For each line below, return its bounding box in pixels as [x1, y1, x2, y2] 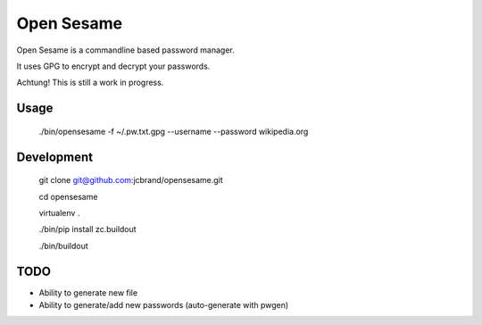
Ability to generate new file [38, 287, 138, 298]
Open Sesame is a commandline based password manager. [16, 45, 236, 55]
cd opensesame [38, 191, 98, 202]
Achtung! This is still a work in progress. [16, 77, 164, 88]
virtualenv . [38, 207, 80, 218]
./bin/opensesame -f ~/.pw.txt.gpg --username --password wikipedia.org [38, 126, 309, 137]
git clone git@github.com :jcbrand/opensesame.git [38, 175, 223, 186]
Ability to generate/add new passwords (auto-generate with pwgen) [38, 300, 289, 310]
